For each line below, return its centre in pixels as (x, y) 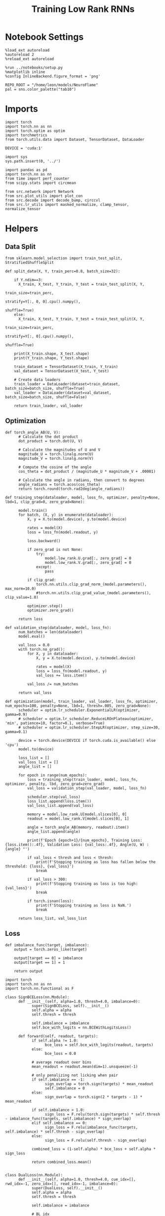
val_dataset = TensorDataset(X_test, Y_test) (62, 371)
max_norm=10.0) (21, 589)
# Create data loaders (37, 380)
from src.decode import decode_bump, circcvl (53, 200)
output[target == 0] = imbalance (48, 958)
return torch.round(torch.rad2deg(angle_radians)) (71, 489)
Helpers (22, 229)
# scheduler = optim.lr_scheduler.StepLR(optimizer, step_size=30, (89, 728)
